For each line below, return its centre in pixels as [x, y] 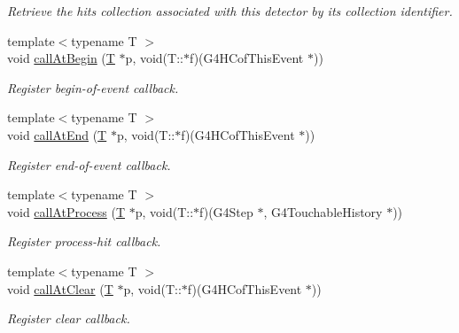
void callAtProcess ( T [66, 211]
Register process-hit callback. [84, 241]
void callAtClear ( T [60, 288]
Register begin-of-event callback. [93, 87]
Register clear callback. [69, 318]
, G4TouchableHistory [323, 211]
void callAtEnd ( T [57, 134]
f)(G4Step [226, 211]
